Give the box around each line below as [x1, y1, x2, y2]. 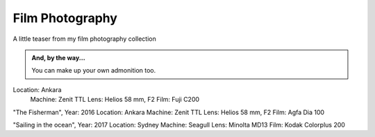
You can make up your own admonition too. [31, 66, 156, 75]
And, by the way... [31, 53, 86, 62]
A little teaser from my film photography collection [12, 35, 156, 43]
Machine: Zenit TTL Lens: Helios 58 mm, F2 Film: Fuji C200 [30, 95, 200, 104]
